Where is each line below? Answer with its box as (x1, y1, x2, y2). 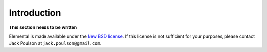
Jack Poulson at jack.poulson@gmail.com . (9, 40, 102, 46)
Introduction (9, 7, 61, 18)
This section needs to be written (9, 25, 77, 30)
